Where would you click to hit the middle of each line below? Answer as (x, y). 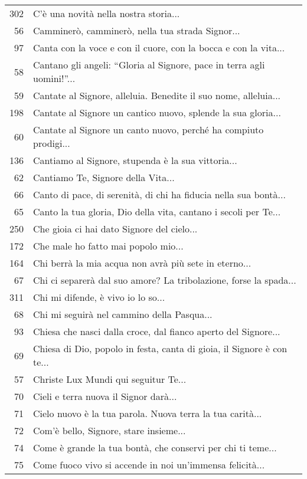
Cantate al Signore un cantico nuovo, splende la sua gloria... (157, 112)
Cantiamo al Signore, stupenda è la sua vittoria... (135, 160)
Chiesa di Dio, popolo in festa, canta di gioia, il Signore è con (160, 348)
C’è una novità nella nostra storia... (107, 13)
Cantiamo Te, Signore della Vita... (104, 177)
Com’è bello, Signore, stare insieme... (110, 430)
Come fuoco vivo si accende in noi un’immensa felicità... (149, 465)
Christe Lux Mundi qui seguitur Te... (110, 379)
